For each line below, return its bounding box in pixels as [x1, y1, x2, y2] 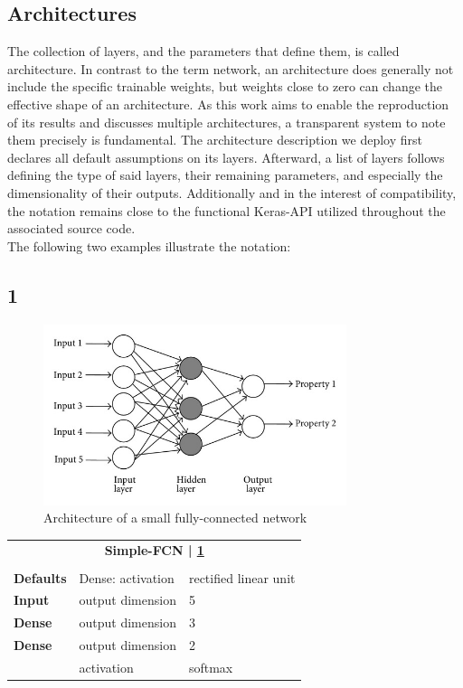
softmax [188, 657, 233, 676]
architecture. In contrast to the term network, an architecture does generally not [7, 59, 454, 78]
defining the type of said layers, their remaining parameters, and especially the [7, 165, 443, 184]
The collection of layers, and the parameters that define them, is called [7, 42, 400, 61]
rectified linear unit [188, 568, 296, 587]
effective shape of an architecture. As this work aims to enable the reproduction [7, 94, 449, 113]
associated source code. [7, 219, 136, 238]
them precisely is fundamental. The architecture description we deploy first [7, 130, 422, 149]
